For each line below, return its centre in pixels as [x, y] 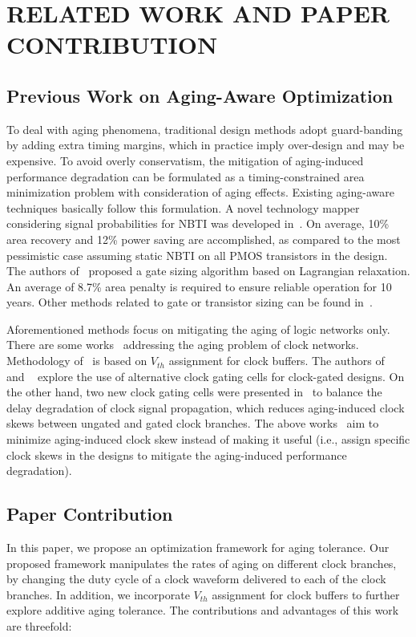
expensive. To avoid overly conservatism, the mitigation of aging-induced [185, 160]
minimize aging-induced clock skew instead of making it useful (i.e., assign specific [208, 439]
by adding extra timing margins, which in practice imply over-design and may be [206, 145]
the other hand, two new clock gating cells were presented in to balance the [194, 392]
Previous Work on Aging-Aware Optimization [200, 95]
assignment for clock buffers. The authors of [277, 361]
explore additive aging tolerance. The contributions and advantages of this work [203, 610]
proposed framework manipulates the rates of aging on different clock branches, [202, 563]
